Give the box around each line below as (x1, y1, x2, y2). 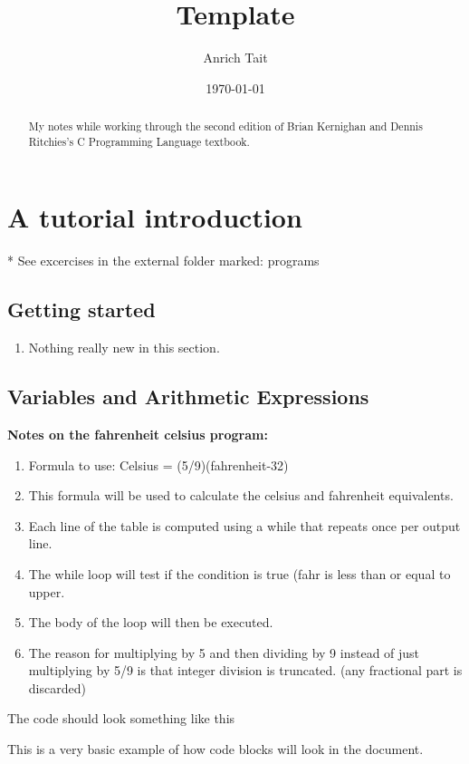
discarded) (28, 678, 86, 697)
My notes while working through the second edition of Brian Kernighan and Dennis (28, 119, 423, 134)
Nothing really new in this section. (28, 338, 220, 357)
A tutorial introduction (7, 198, 302, 236)
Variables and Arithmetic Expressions (7, 382, 369, 411)
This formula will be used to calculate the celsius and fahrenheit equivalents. (28, 486, 454, 505)
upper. (28, 582, 65, 601)
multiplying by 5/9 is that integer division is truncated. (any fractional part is (28, 661, 463, 680)
